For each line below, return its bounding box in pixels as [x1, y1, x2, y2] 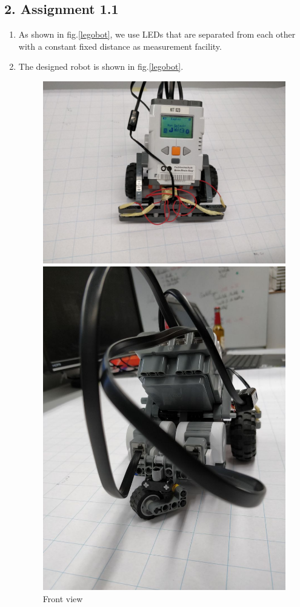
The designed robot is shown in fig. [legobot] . [18, 60, 184, 73]
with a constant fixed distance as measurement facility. [18, 39, 222, 52]
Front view [42, 592, 83, 605]
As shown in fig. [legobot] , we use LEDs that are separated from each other [18, 28, 296, 41]
